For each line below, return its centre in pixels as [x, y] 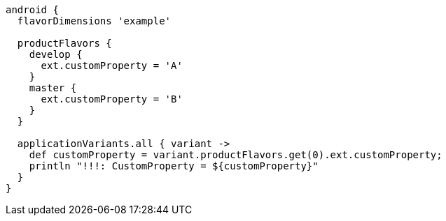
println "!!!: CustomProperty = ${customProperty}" [174, 166]
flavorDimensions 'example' [94, 21]
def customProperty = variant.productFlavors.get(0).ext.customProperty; [236, 155]
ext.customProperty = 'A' [112, 66]
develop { [56, 54]
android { [32, 10]
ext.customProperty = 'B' [112, 99]
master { [53, 88]
